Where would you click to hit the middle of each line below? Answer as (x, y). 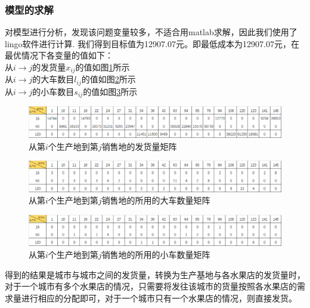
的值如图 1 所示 (103, 67)
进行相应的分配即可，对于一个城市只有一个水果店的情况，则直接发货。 (159, 298)
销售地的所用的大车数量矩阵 (156, 200)
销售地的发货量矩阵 (139, 146)
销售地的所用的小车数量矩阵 (156, 255)
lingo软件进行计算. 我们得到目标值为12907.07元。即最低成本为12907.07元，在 (152, 43)
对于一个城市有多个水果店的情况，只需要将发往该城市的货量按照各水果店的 (151, 286)
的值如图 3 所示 (110, 91)
